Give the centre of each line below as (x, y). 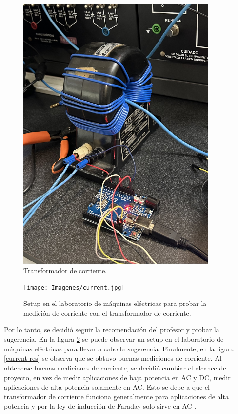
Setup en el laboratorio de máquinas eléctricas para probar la (115, 303)
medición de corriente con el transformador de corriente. (107, 313)
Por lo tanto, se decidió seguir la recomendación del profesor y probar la (112, 329)
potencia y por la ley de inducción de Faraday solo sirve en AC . (100, 406)
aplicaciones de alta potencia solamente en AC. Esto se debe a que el (107, 387)
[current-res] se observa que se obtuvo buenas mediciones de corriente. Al (113, 358)
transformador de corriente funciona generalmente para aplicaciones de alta (116, 396)
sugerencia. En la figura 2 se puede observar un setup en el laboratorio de (114, 339)
